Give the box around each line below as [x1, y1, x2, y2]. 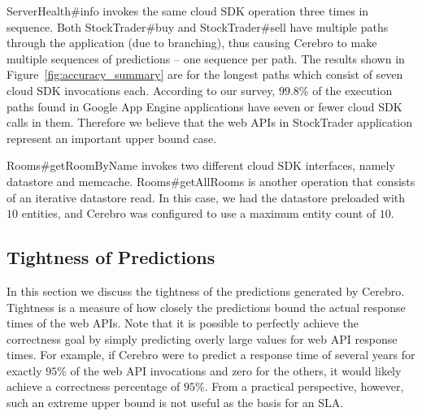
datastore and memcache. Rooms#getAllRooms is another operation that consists [7, 172, 415, 189]
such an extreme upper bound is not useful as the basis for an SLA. [7, 394, 344, 411]
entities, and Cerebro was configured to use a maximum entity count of [21, 205, 376, 222]
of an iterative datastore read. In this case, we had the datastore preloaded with [7, 188, 406, 206]
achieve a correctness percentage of [7, 378, 181, 395]
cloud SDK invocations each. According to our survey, [7, 81, 276, 98]
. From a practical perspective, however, [204, 378, 404, 395]
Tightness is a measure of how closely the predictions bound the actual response [7, 298, 406, 315]
